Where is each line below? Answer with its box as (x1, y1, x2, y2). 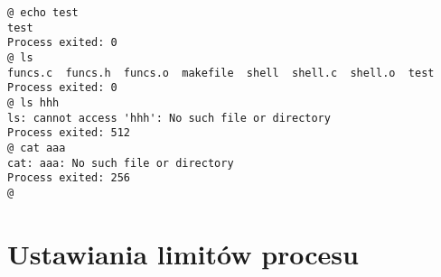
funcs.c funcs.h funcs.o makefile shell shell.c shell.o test (7, 66, 435, 79)
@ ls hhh (7, 96, 60, 109)
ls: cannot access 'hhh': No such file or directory (7, 111, 331, 125)
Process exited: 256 (7, 171, 131, 185)
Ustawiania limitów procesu (7, 235, 359, 272)
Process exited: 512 (7, 126, 131, 140)
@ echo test (7, 6, 79, 19)
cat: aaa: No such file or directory (7, 156, 234, 170)
